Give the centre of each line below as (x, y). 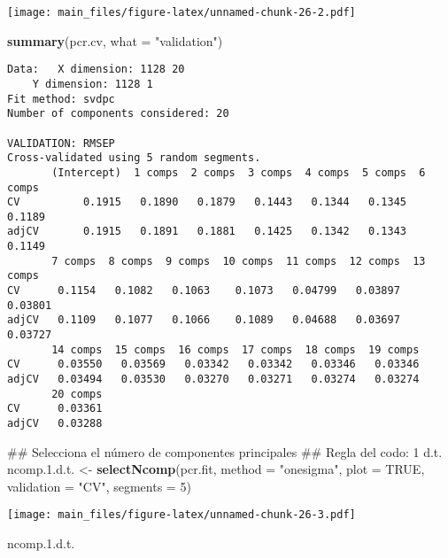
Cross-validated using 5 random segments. (134, 158)
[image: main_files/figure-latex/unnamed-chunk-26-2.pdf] (182, 12)
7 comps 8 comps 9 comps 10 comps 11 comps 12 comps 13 (239, 261)
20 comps (77, 394)
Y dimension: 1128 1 (93, 84)
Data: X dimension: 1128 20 (96, 70)
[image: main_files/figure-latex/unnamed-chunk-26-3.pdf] (182, 515)
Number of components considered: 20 (118, 114)
